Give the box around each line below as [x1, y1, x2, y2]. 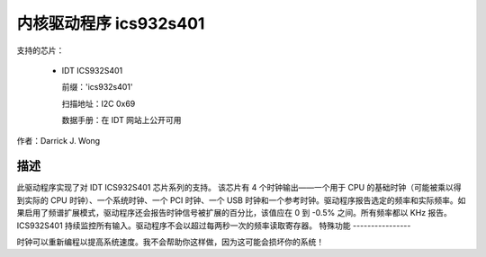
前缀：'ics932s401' [61, 82, 133, 93]
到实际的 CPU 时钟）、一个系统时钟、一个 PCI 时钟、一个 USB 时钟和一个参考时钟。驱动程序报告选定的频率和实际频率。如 [16, 194, 466, 206]
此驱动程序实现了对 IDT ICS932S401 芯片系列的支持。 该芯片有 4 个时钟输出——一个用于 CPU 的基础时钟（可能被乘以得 [16, 182, 462, 193]
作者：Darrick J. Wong [16, 135, 101, 146]
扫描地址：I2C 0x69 [61, 98, 136, 109]
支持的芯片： [16, 45, 65, 56]
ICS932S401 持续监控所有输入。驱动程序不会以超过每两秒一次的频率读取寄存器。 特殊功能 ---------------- [16, 220, 411, 231]
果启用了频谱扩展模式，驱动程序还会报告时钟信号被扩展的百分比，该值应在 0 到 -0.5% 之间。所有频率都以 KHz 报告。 [16, 208, 452, 218]
